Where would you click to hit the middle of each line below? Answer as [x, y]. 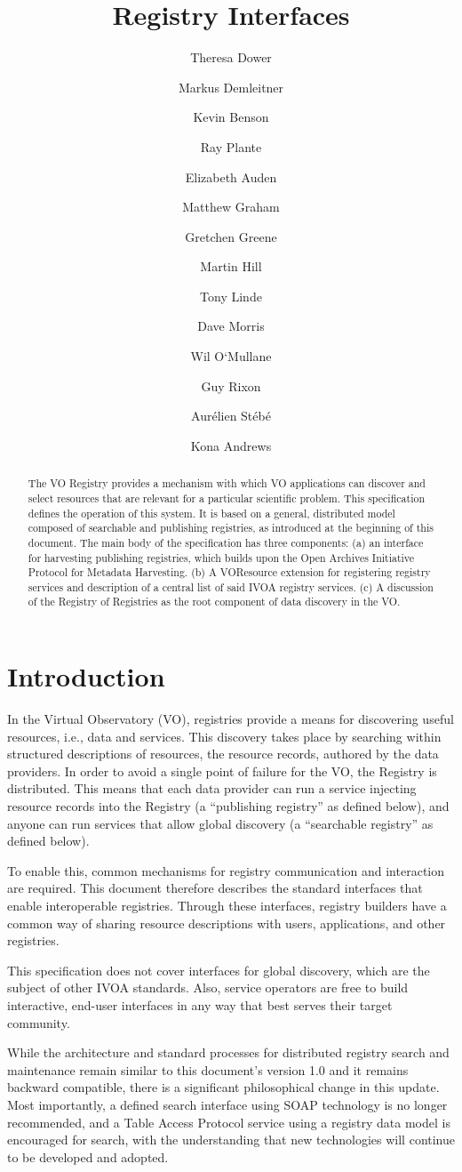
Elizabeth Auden [231, 177]
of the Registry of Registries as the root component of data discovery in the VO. [214, 602]
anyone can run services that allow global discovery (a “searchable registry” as [220, 823]
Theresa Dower [231, 57]
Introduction [86, 676]
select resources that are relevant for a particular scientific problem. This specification [226, 498]
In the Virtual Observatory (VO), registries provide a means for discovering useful [231, 719]
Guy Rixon [231, 385]
